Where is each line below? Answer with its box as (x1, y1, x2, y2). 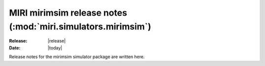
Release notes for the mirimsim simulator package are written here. (9, 54, 145, 60)
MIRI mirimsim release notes (9, 7, 128, 18)
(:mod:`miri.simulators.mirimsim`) (9, 21, 152, 32)
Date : (9, 44, 21, 51)
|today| (48, 44, 62, 51)
